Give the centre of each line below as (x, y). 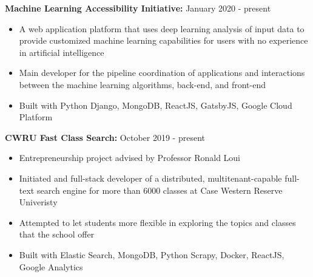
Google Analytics (51, 266)
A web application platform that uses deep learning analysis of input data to (162, 28)
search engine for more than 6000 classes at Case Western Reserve (160, 190)
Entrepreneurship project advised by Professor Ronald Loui (130, 158)
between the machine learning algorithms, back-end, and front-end (143, 84)
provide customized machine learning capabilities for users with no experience (163, 40)
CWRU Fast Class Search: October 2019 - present (105, 137)
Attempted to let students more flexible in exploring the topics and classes (157, 222)
